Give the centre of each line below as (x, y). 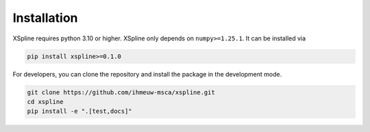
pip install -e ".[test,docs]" (80, 111)
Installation (45, 18)
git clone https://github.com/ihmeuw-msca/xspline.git (121, 92)
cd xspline (45, 102)
